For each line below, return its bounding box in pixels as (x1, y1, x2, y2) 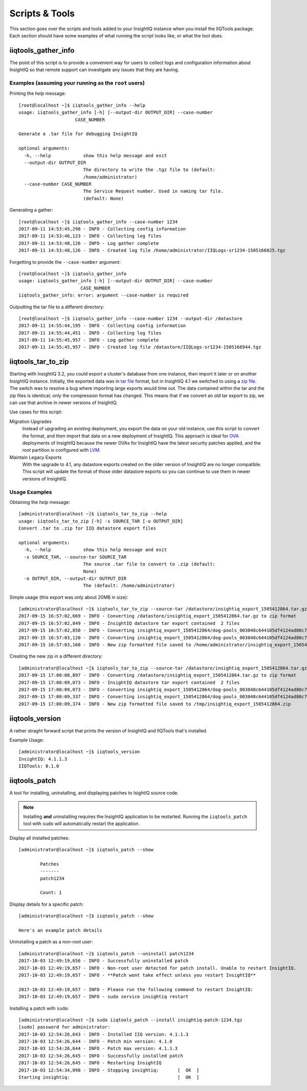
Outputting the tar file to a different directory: (9, 304, 104, 310)
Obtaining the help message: (9, 499, 70, 505)
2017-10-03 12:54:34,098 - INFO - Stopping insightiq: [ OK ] (18, 1067, 200, 1073)
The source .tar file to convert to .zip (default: (83, 561, 216, 567)
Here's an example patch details (18, 928, 102, 933)
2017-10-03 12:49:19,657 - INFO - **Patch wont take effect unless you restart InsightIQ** (18, 972, 256, 978)
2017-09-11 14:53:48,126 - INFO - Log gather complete (18, 240, 159, 246)
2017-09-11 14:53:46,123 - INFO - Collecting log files (18, 233, 162, 239)
